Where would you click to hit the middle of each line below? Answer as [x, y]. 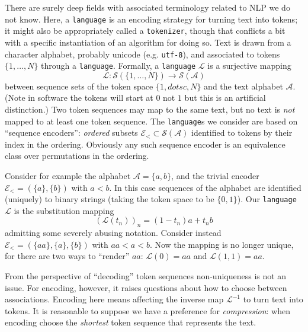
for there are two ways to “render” [67, 256]
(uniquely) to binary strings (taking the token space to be [110, 199]
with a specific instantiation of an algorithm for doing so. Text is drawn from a [148, 42]
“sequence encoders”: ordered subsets [71, 133]
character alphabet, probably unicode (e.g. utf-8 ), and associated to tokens [142, 54]
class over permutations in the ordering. [77, 156]
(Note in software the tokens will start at [79, 98]
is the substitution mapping [64, 210]
